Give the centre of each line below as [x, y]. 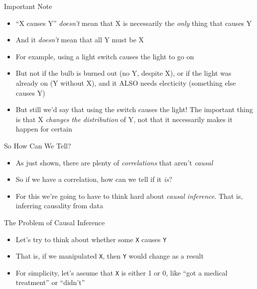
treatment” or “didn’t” [50, 282]
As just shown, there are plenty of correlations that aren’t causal [114, 162]
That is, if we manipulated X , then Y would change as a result [110, 256]
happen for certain [44, 129]
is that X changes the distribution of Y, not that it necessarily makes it [124, 119]
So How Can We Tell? [38, 145]
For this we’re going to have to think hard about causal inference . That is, [129, 196]
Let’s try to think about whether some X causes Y [91, 239]
